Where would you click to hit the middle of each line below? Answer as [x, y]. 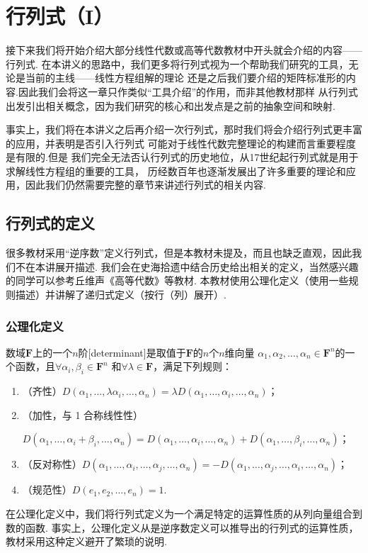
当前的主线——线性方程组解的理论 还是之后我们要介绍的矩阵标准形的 [185, 78]
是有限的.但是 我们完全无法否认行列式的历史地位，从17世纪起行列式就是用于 [182, 157]
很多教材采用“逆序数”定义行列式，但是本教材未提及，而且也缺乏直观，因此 [179, 253]
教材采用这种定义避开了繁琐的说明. [86, 541]
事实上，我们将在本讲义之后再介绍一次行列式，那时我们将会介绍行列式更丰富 [184, 129]
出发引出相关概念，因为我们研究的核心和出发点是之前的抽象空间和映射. [171, 105]
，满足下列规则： [193, 366]
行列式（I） [60, 16]
